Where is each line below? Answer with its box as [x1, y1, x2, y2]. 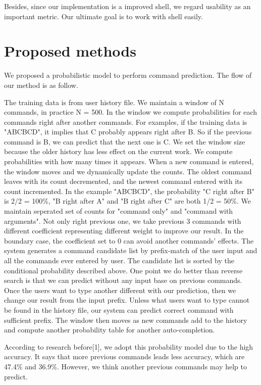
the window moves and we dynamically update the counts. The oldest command [4, 166, 252, 176]
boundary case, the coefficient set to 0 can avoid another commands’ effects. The [4, 235, 254, 246]
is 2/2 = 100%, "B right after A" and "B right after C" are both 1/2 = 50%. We [4, 196, 251, 206]
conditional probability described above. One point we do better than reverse [4, 265, 243, 275]
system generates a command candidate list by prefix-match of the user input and [4, 245, 257, 256]
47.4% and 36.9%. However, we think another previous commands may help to [4, 361, 247, 371]
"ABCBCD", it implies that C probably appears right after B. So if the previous [4, 126, 252, 137]
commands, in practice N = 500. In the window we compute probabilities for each [4, 107, 257, 117]
